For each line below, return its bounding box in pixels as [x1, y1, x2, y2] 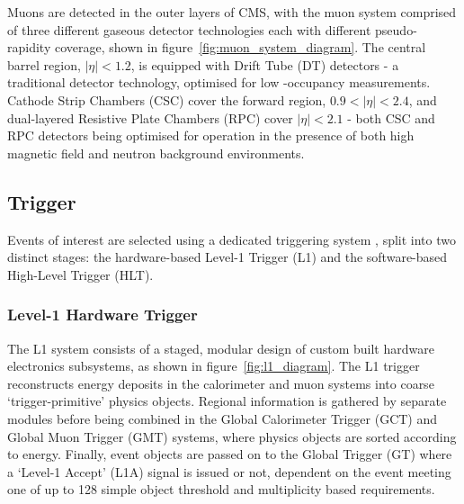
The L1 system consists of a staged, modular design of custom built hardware [7, 338, 434, 357]
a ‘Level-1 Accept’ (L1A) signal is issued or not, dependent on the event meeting [7, 462, 451, 481]
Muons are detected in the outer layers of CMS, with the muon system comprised [7, 3, 457, 21]
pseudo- [375, 20, 417, 39]
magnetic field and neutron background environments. [7, 143, 305, 162]
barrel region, [7, 55, 81, 74]
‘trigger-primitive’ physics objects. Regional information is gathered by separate [7, 391, 447, 410]
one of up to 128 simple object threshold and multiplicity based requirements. [7, 480, 435, 499]
